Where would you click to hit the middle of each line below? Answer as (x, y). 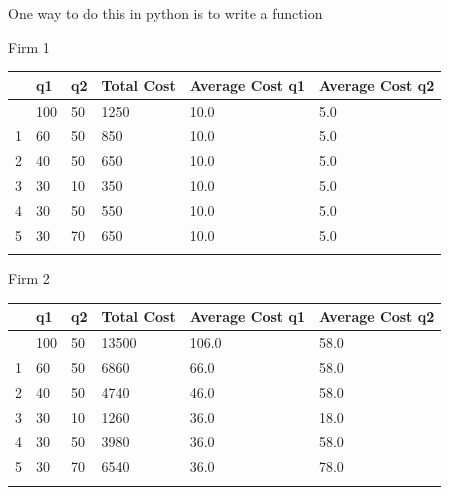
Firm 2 (29, 278)
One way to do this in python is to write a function (165, 13)
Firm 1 (29, 46)
